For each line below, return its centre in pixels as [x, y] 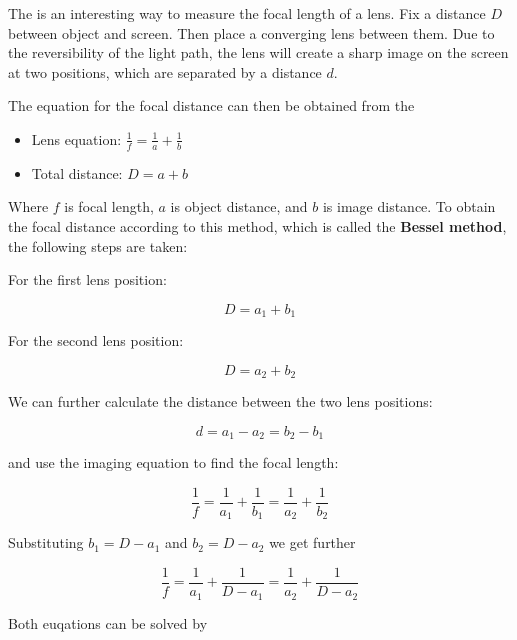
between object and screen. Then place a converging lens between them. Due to [251, 32]
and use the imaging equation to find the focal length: [173, 462]
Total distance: [77, 172]
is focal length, [109, 206]
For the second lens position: [96, 340]
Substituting [46, 542]
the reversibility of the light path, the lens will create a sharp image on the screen [258, 52]
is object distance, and [239, 206]
